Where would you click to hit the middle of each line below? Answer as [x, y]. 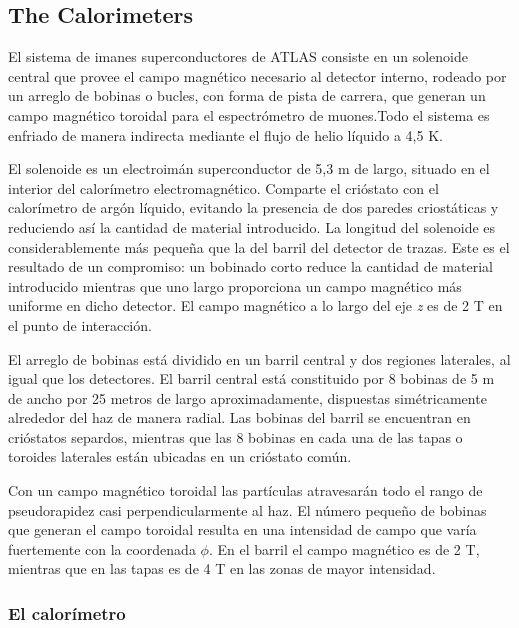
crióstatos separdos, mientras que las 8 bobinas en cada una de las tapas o [235, 436]
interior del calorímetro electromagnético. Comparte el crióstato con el [223, 187]
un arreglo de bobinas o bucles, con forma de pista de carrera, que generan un [247, 95]
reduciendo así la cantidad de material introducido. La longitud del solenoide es [252, 226]
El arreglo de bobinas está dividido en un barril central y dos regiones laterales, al [259, 358]
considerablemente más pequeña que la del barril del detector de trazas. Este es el [259, 246]
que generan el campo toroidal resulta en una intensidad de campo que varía [242, 529]
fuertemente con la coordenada [102, 548]
